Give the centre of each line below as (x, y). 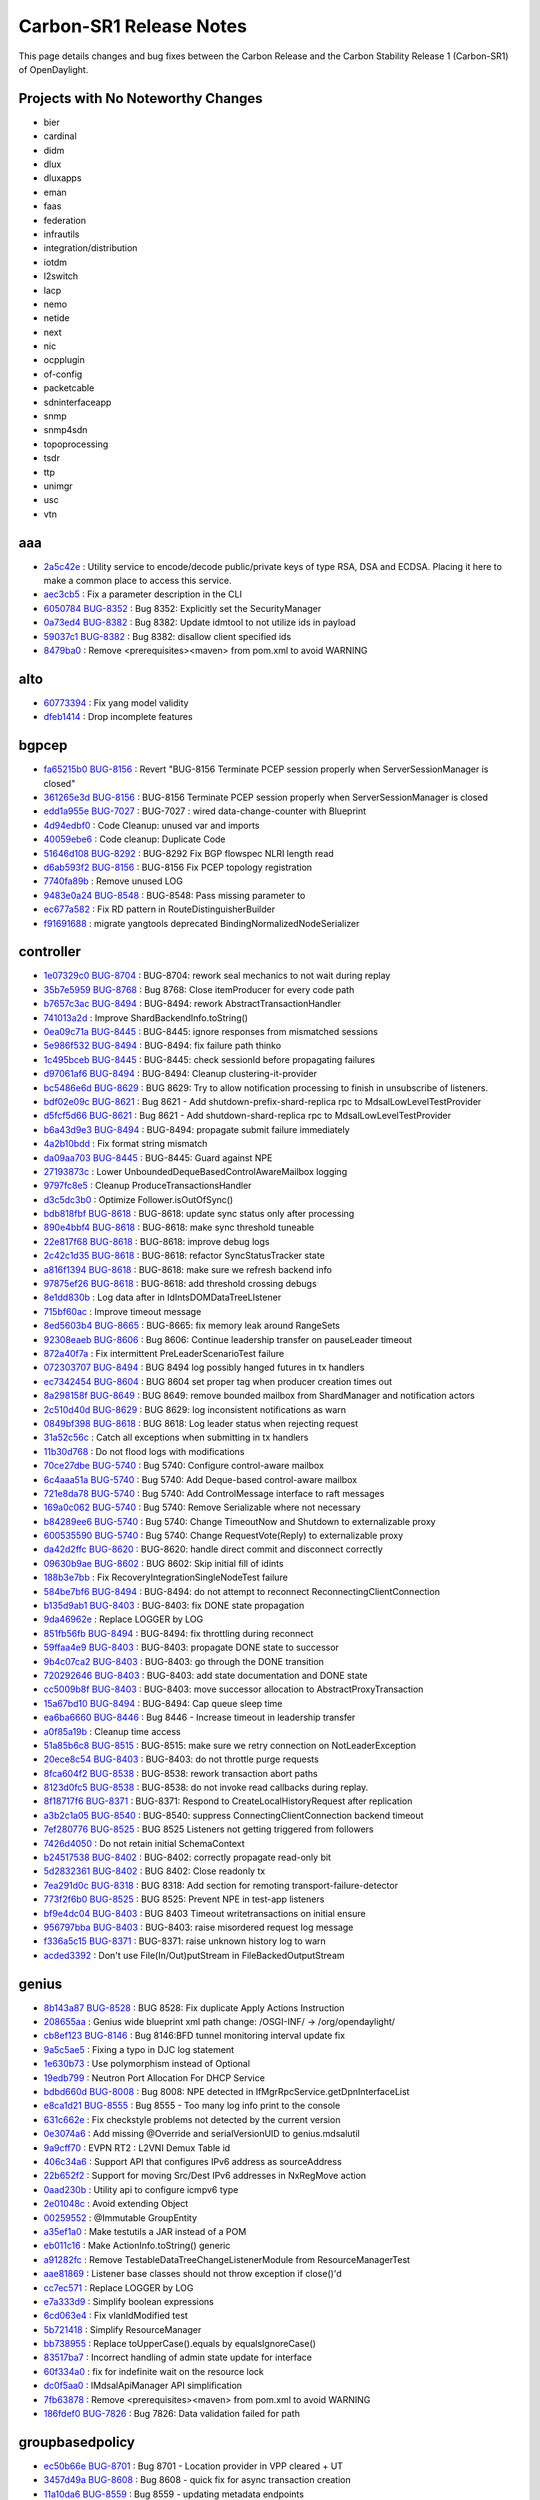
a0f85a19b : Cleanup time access (112, 1731)
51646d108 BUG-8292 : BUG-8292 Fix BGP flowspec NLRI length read (188, 853)
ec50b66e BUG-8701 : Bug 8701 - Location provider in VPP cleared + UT (193, 2466)
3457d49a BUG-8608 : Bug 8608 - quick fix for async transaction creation (197, 2480)
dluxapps (62, 178)
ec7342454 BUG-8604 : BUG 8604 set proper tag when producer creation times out (218, 1381)
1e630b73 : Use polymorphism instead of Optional (146, 2064)
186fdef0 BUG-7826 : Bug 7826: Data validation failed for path (171, 2414)
